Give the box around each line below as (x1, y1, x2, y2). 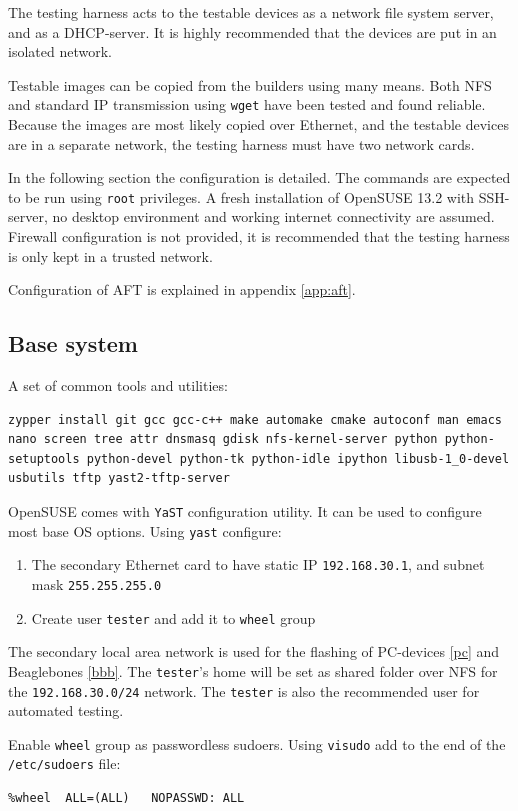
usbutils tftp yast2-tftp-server (8, 471, 230, 486)
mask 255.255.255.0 (31, 573, 162, 594)
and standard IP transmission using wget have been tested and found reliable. (8, 94, 486, 115)
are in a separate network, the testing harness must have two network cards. (8, 133, 475, 154)
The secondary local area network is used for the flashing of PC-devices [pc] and (8, 641, 500, 662)
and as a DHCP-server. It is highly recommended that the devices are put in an (8, 21, 497, 42)
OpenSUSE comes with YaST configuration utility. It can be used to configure (8, 501, 482, 522)
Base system (8, 328, 138, 359)
